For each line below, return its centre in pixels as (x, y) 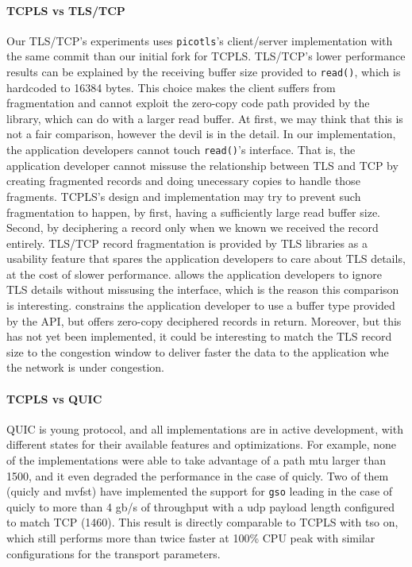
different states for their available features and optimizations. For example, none (202, 444)
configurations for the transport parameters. (114, 553)
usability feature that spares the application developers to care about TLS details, (206, 258)
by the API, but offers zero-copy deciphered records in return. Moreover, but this (204, 320)
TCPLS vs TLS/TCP (66, 10)
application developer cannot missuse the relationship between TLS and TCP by (202, 165)
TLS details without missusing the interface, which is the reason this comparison (203, 289)
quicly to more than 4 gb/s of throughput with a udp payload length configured (201, 506)
